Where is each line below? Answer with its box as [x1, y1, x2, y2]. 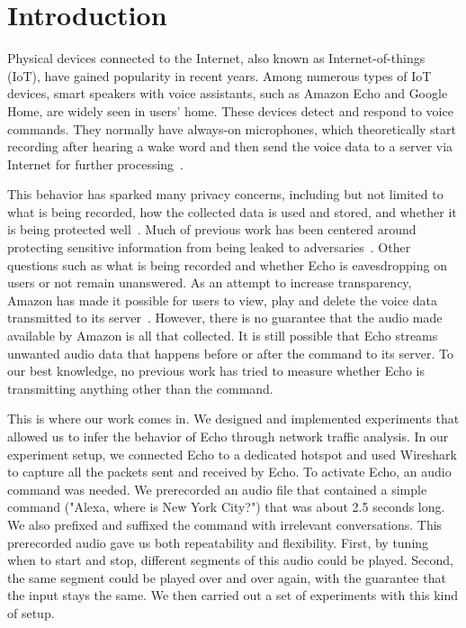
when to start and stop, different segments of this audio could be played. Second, [7, 551, 453, 569]
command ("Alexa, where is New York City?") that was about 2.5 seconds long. [7, 497, 445, 516]
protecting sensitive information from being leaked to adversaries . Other [7, 238, 411, 257]
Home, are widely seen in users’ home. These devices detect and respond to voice [7, 101, 453, 120]
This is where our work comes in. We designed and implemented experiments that [7, 409, 460, 428]
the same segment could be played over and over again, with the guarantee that [7, 568, 446, 587]
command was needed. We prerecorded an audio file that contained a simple [7, 479, 427, 498]
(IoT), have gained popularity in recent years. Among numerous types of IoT [7, 66, 432, 85]
